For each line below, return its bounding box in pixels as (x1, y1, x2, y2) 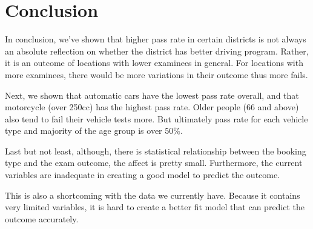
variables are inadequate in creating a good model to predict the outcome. (5, 168, 280, 181)
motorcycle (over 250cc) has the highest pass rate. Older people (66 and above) (5, 101, 299, 113)
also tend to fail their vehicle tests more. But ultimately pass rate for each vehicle (5, 112, 308, 125)
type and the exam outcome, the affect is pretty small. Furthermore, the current (5, 156, 303, 169)
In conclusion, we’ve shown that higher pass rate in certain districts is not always (5, 33, 306, 45)
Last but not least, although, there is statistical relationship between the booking (5, 144, 306, 157)
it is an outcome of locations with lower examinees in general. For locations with (5, 56, 303, 69)
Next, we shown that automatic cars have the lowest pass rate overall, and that (5, 88, 299, 101)
